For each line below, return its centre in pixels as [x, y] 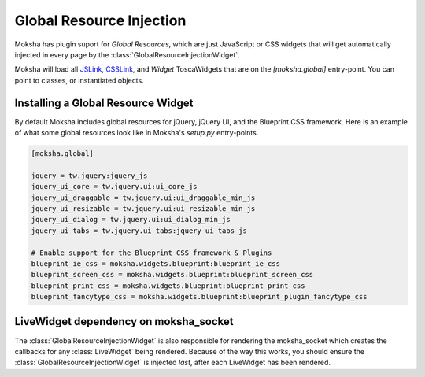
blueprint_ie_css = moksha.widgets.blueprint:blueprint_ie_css [156, 263]
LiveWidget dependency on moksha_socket [124, 322]
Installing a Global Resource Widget [104, 103]
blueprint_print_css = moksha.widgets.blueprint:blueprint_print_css [168, 286]
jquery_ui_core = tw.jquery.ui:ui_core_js [114, 187]
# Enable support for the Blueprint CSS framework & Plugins [152, 253]
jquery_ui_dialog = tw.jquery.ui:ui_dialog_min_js [131, 220]
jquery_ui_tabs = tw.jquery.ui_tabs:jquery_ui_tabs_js [139, 231]
